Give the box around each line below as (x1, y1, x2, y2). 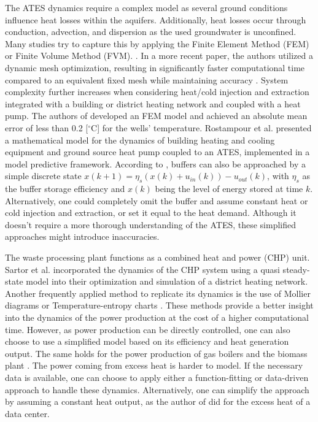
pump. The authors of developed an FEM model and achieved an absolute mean (5, 109, 308, 122)
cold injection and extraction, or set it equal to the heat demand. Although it (5, 206, 297, 219)
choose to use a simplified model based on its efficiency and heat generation (5, 335, 289, 348)
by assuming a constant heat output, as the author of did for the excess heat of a (5, 395, 311, 408)
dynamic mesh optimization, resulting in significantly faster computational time (5, 61, 305, 74)
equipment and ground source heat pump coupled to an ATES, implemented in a (5, 145, 310, 158)
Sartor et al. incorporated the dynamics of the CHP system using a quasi (5, 263, 280, 275)
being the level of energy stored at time (155, 182, 303, 195)
